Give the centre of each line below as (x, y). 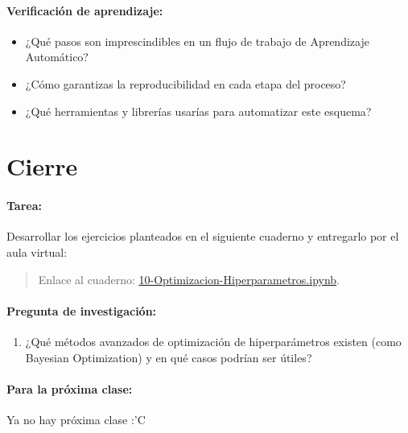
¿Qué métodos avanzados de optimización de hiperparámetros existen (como (213, 341)
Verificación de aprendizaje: (85, 10)
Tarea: (24, 206)
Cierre (42, 166)
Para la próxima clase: (70, 388)
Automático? (57, 57)
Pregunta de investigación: (82, 310)
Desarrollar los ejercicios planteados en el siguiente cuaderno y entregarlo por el (203, 236)
